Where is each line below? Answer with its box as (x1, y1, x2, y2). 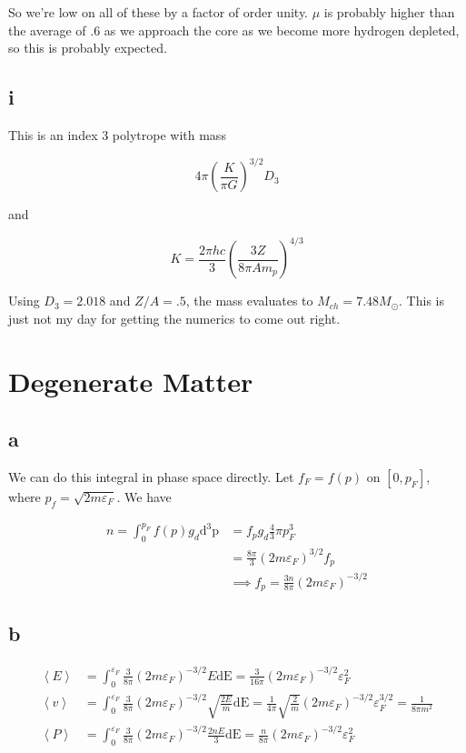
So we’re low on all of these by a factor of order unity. (8, 3, 309, 21)
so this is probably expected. (8, 38, 167, 57)
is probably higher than (323, 3, 455, 21)
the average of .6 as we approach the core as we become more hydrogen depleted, (8, 20, 460, 39)
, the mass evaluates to (185, 291, 313, 310)
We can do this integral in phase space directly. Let (8, 467, 294, 486)
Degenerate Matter (8, 362, 253, 399)
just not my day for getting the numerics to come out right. (8, 308, 341, 327)
